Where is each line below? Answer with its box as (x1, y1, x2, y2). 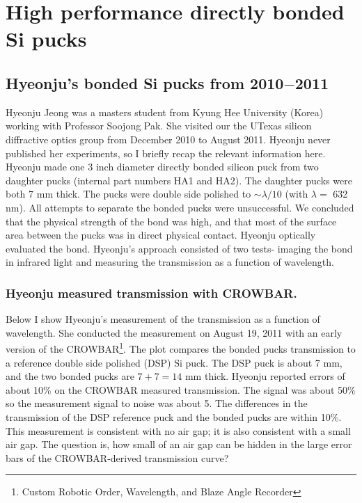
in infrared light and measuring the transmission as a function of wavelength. (6, 255, 334, 269)
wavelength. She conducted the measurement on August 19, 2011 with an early (6, 325, 343, 340)
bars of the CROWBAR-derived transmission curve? (6, 450, 229, 465)
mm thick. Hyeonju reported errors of (184, 369, 345, 383)
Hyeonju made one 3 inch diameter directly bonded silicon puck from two (6, 159, 319, 174)
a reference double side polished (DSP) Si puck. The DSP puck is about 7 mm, (6, 355, 343, 369)
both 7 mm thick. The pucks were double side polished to (6, 186, 251, 201)
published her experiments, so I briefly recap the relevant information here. (6, 145, 326, 160)
